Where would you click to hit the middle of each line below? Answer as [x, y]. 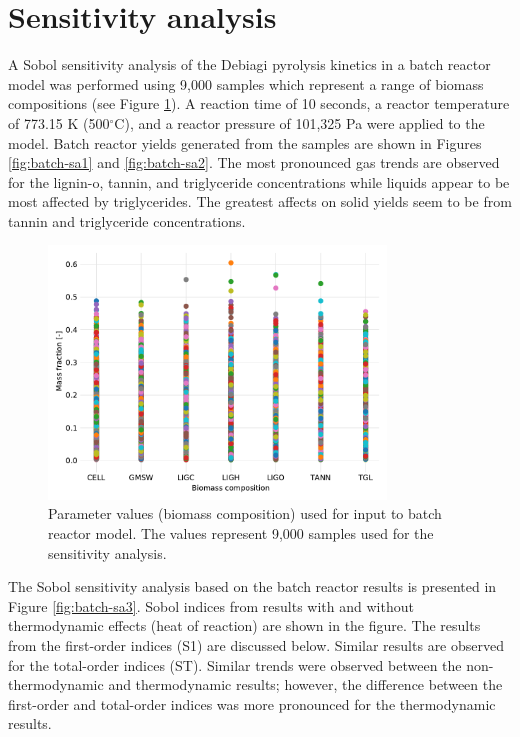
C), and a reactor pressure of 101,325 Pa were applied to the [299, 122]
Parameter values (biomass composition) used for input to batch [245, 513]
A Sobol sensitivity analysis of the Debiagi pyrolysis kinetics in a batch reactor [249, 64]
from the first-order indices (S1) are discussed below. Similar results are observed [256, 645]
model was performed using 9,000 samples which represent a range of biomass [246, 83]
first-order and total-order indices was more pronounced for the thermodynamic [252, 703]
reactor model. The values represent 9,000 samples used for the [241, 533]
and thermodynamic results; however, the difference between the [305, 684]
